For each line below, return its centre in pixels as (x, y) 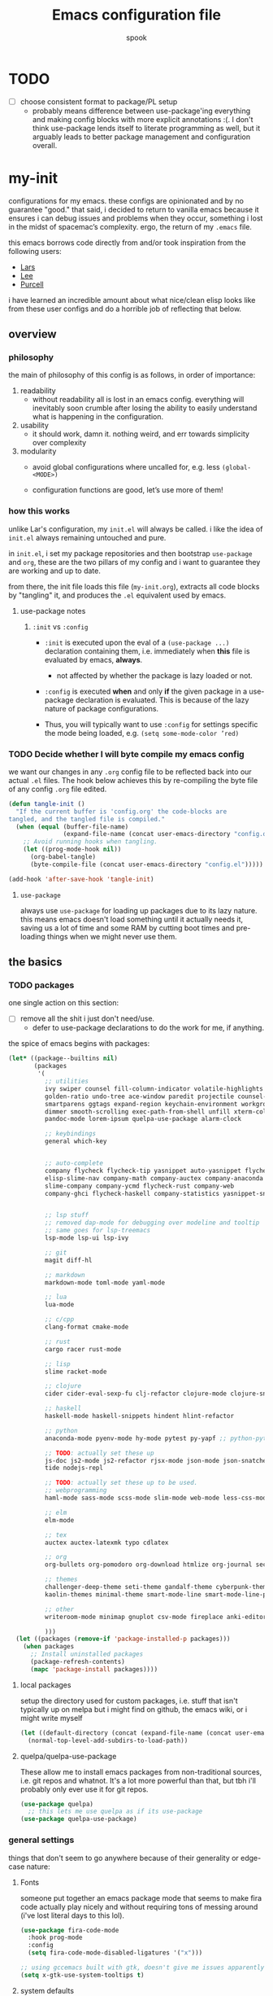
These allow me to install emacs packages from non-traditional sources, (141, 1771)
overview (32, 334)
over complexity (59, 443)
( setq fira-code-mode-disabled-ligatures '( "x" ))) (115, 1953)
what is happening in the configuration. (98, 417)
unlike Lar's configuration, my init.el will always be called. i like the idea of (136, 529)
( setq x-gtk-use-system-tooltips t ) (82, 1975)
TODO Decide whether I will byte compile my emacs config (127, 754)
